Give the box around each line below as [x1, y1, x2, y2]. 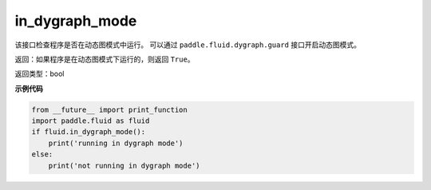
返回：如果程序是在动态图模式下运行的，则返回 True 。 [14, 54, 195, 64]
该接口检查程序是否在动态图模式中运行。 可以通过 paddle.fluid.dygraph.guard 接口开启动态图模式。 [14, 40, 361, 49]
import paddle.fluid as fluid [31, 117, 150, 125]
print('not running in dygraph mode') [48, 160, 200, 170]
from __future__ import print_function [31, 105, 188, 114]
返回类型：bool [14, 69, 65, 79]
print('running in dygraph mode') [48, 138, 184, 148]
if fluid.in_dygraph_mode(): [31, 128, 146, 137]
